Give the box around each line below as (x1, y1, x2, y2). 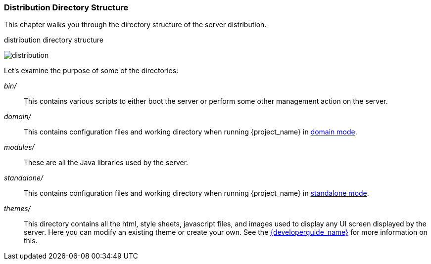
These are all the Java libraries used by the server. (24, 158, 189, 167)
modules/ (4, 143, 35, 152)
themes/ (4, 204, 31, 213)
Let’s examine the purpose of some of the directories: (4, 66, 179, 75)
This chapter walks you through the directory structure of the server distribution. (4, 20, 267, 29)
